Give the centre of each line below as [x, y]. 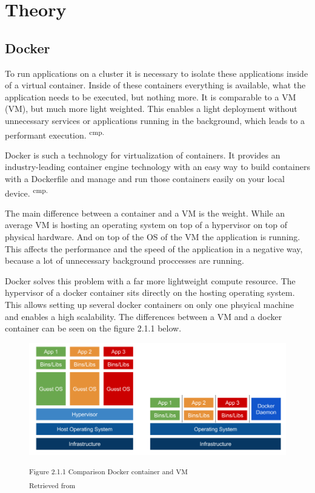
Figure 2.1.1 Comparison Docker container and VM [108, 471]
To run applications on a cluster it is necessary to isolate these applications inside [157, 73]
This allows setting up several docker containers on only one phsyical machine [149, 304]
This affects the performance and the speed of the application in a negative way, [154, 248]
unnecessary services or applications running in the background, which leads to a [155, 120]
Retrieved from [52, 485]
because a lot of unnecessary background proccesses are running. [124, 260]
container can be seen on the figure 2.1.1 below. [93, 328]
